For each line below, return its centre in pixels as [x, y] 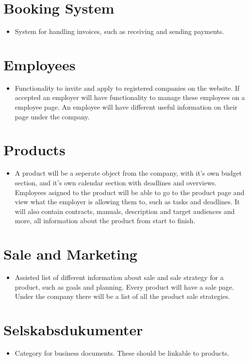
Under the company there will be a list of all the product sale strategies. [122, 296]
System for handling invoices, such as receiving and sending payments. [119, 31]
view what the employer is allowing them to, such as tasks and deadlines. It [127, 202]
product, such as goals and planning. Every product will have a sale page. [124, 287]
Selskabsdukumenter [73, 329]
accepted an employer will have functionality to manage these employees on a [130, 97]
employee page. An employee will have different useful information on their [126, 107]
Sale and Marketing [70, 254]
